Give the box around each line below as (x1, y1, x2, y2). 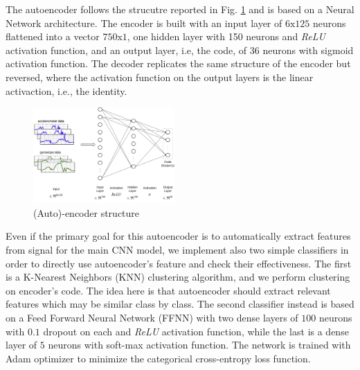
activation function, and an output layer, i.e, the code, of (6, 42, 247, 57)
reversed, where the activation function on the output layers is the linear (6, 69, 314, 84)
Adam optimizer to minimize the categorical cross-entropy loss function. (6, 351, 311, 365)
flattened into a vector (6, 29, 100, 44)
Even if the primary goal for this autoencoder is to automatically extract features (6, 229, 351, 243)
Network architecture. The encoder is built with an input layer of (6, 15, 282, 30)
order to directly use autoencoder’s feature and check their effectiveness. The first (6, 256, 352, 270)
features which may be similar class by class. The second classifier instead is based (6, 297, 354, 311)
